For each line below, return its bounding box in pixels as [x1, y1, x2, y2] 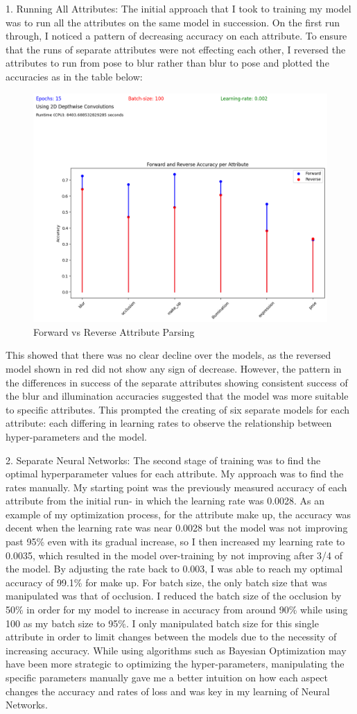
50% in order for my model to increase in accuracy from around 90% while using [6, 602, 348, 617]
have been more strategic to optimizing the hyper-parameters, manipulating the [6, 656, 345, 671]
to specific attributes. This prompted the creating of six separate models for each [6, 402, 350, 416]
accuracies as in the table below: [6, 69, 143, 83]
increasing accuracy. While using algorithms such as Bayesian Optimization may [6, 643, 347, 657]
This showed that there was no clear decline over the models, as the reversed [6, 348, 331, 362]
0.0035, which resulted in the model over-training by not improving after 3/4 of [6, 547, 343, 562]
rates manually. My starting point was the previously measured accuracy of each [6, 479, 347, 494]
